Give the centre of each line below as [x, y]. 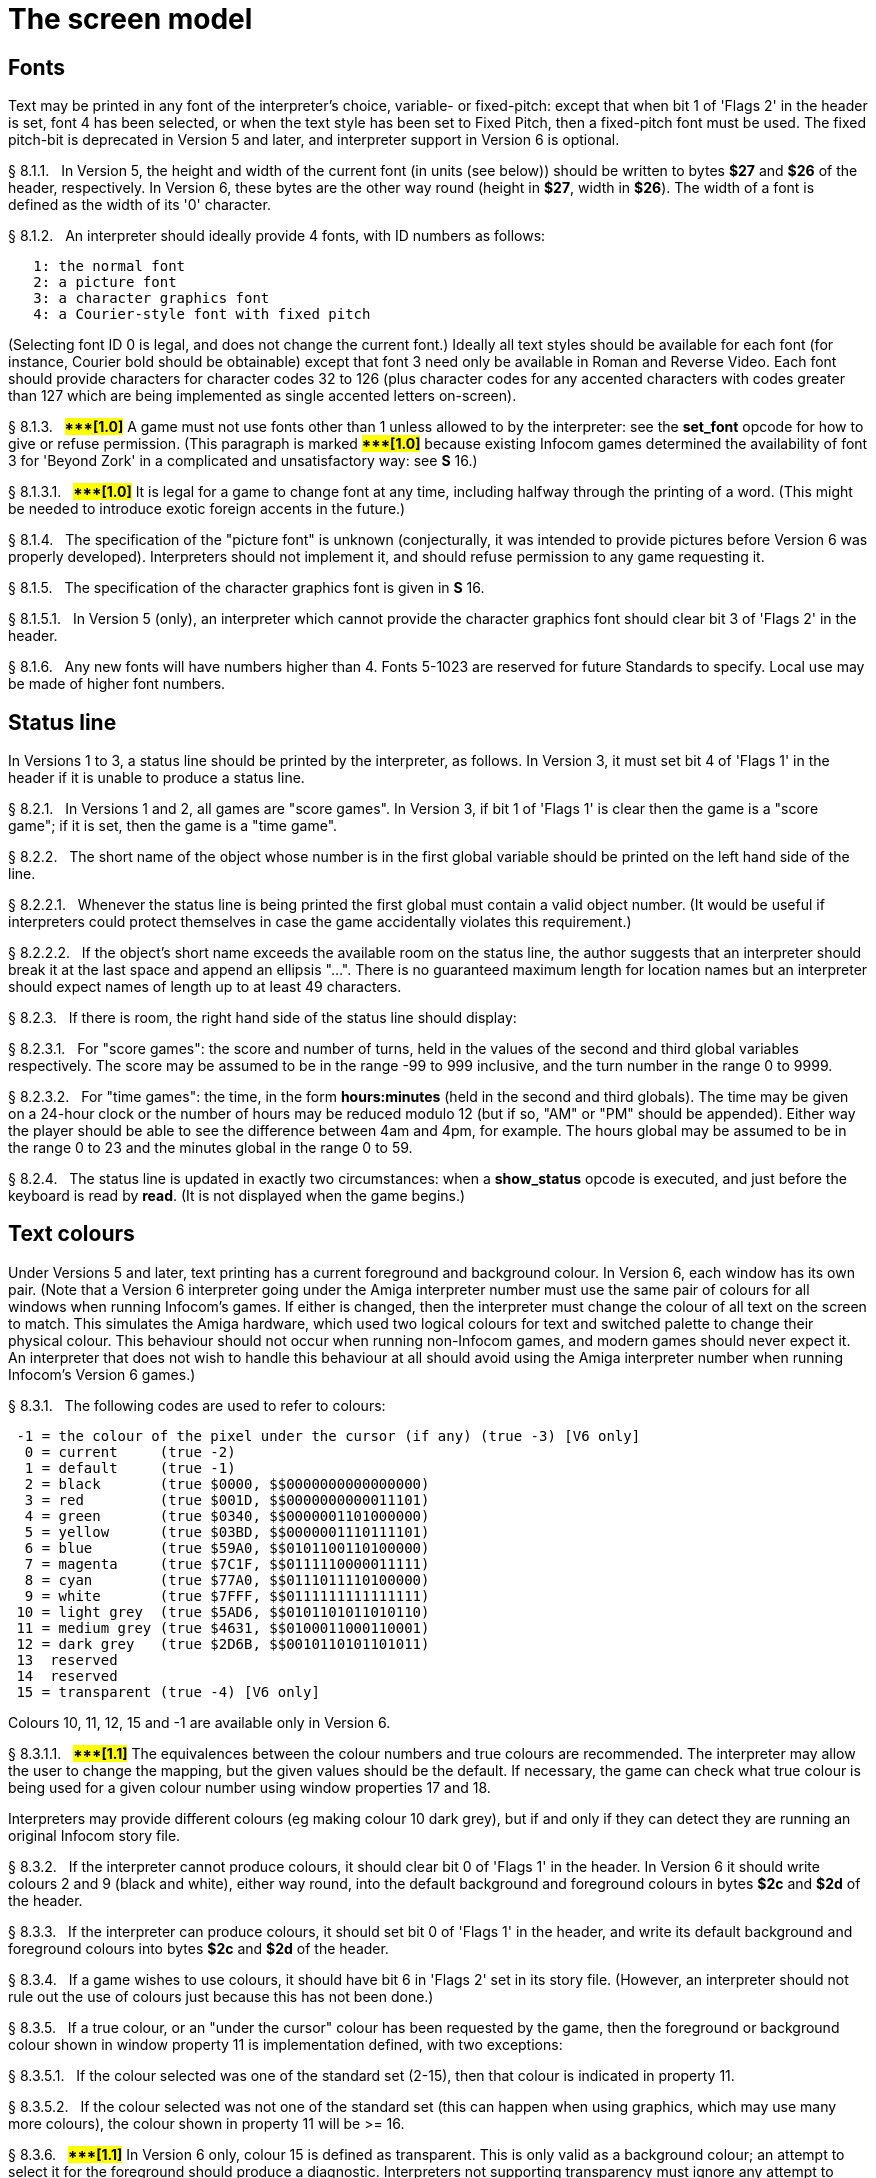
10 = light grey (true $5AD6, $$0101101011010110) [223, 1611]
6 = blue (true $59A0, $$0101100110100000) [227, 1547]
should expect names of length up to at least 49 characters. [205, 987]
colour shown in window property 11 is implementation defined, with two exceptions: [285, 2044]
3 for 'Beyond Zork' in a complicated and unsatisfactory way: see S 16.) [243, 461]
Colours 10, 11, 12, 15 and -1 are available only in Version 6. [199, 1722]
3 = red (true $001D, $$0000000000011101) [227, 1499]
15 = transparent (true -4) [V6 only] [168, 1691]
